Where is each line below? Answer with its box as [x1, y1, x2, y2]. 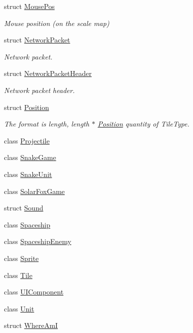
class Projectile [4, 135, 50, 145]
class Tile [4, 269, 32, 280]
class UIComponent [4, 286, 64, 297]
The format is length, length [4, 118, 89, 129]
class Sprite [4, 252, 39, 263]
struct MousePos [4, 1, 55, 11]
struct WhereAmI [4, 320, 58, 330]
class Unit [4, 303, 34, 313]
